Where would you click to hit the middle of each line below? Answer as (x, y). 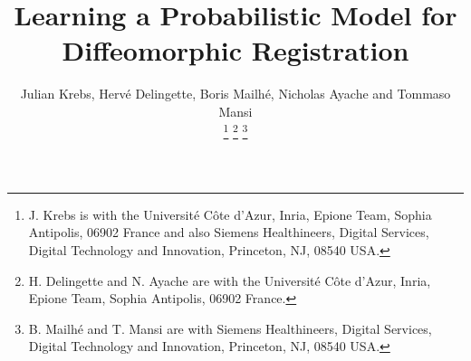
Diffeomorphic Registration (235, 50)
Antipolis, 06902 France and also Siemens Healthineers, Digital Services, (229, 232)
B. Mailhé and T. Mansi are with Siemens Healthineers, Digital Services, (230, 328)
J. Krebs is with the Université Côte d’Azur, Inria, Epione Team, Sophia (230, 214)
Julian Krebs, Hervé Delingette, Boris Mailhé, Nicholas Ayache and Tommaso (235, 94)
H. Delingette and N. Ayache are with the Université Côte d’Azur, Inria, (230, 280)
